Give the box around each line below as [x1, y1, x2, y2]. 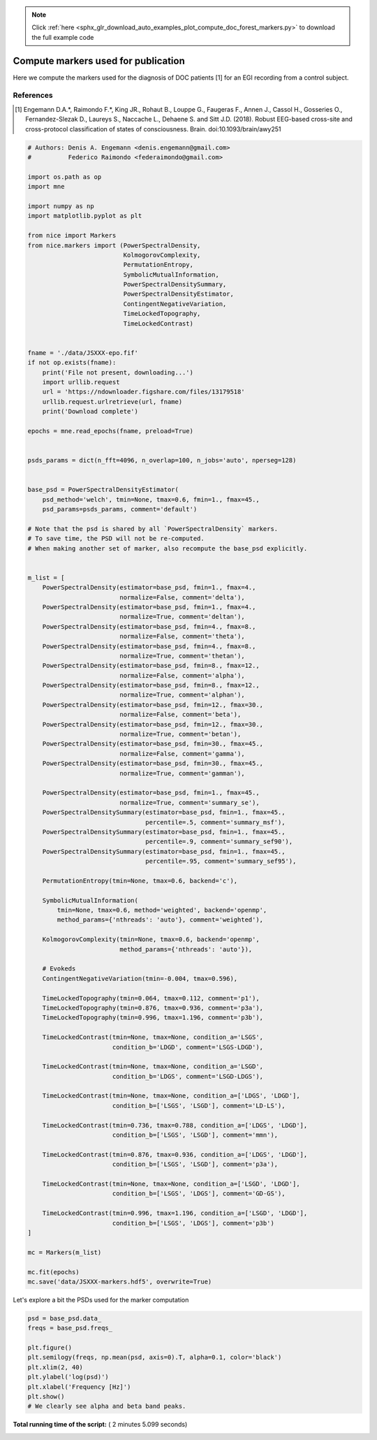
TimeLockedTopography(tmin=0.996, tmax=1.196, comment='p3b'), [42, 1014, 264, 1021]
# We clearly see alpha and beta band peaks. [27, 1402, 186, 1411]
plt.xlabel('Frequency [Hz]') [27, 1383, 131, 1390]
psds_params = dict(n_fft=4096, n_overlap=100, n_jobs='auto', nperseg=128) [27, 456, 297, 465]
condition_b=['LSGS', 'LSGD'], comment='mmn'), [112, 1131, 279, 1139]
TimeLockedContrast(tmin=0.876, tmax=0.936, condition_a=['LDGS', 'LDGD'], [42, 1150, 308, 1158]
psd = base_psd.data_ [27, 1314, 102, 1322]
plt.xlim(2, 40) [27, 1363, 84, 1371]
